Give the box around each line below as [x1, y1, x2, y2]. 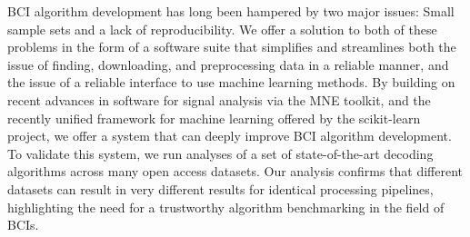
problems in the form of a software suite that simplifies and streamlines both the [7, 37, 456, 56]
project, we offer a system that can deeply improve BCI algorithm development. [7, 126, 452, 145]
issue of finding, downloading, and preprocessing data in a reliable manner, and [7, 54, 449, 74]
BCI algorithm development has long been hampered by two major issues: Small [7, 2, 455, 20]
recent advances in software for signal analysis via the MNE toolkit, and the [7, 90, 431, 109]
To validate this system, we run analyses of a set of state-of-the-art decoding [7, 143, 434, 163]
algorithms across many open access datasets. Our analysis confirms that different [7, 162, 464, 181]
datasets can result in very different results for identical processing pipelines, [7, 179, 434, 198]
